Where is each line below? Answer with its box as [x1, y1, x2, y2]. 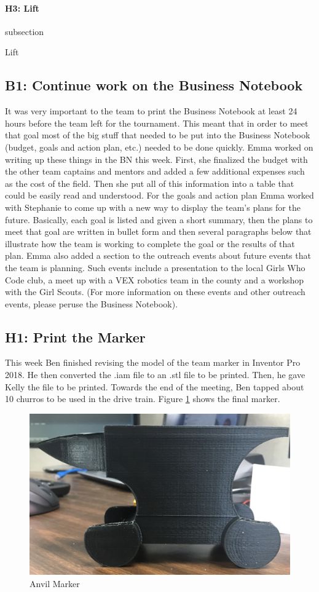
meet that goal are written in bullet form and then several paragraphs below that [5, 225, 312, 238]
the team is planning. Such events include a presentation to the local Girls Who [5, 261, 305, 274]
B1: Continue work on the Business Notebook [5, 76, 303, 95]
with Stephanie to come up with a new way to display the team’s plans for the [5, 200, 301, 213]
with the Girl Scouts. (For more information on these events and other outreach [5, 285, 305, 298]
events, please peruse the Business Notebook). [5, 297, 178, 310]
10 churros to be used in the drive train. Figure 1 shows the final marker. [5, 392, 280, 405]
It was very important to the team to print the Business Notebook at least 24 [5, 105, 297, 117]
